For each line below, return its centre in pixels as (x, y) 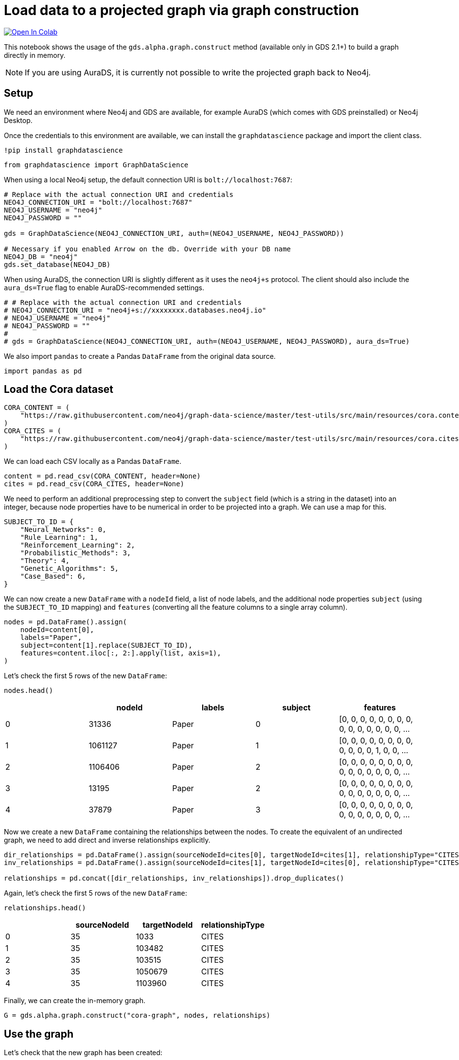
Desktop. (18, 120)
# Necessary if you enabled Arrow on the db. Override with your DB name (148, 249)
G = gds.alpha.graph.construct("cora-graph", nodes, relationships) (137, 1016)
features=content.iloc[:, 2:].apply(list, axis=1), (121, 653)
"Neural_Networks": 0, (63, 530)
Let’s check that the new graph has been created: (83, 1053)
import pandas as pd (43, 371)
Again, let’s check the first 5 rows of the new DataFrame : (96, 893)
